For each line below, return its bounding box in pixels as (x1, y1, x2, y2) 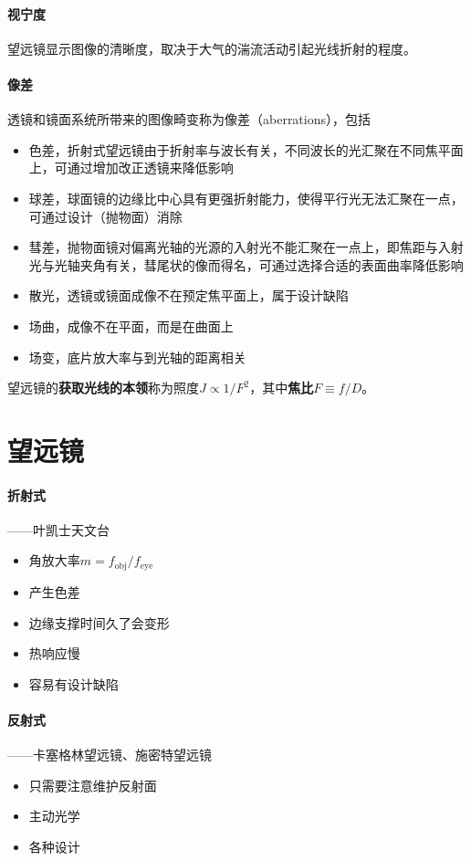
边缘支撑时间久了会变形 (28, 613, 170, 632)
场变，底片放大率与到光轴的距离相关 (28, 347, 246, 366)
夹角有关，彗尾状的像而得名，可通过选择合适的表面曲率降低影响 (79, 255, 464, 274)
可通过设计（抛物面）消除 (28, 206, 183, 226)
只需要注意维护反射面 (28, 775, 157, 794)
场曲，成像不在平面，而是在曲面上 (28, 316, 234, 335)
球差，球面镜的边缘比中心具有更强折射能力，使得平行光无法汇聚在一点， (28, 188, 464, 207)
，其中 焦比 (249, 378, 314, 397)
